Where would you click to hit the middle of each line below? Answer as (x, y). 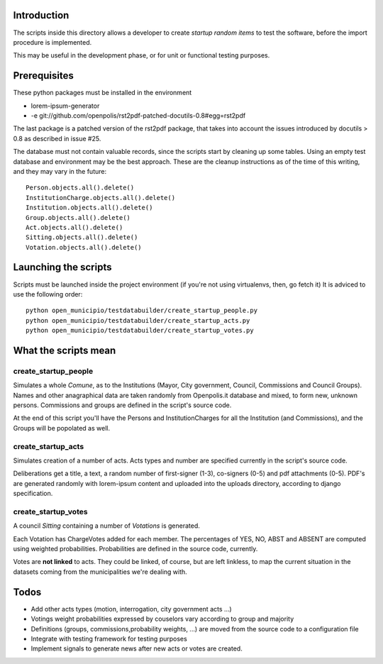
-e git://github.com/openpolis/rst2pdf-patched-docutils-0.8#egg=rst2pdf (138, 115)
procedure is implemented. (52, 42)
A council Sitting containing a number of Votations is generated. (106, 526)
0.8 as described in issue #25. (57, 138)
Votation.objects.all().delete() (84, 247)
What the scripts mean (65, 350)
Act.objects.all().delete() (74, 227)
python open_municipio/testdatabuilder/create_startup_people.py (142, 311)
